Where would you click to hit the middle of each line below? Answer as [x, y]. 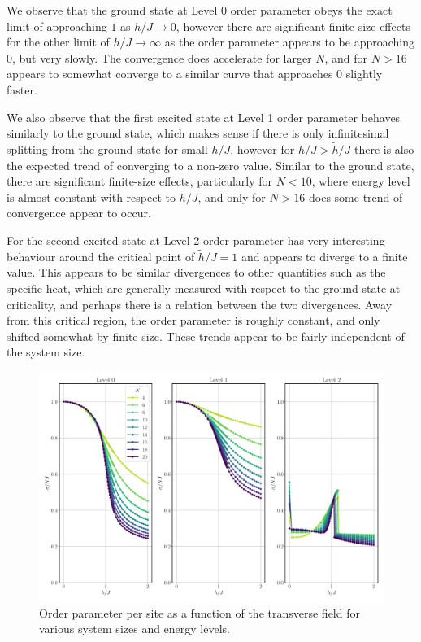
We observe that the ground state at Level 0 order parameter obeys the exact [200, 10]
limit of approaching [57, 26]
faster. [22, 89]
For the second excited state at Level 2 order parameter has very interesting [196, 240]
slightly [364, 74]
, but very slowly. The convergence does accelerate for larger [162, 57]
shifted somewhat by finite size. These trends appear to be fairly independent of [206, 336]
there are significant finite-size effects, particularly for [140, 181]
